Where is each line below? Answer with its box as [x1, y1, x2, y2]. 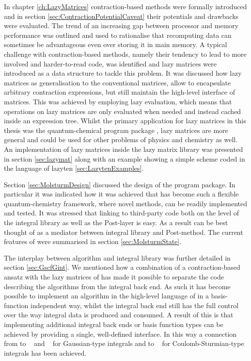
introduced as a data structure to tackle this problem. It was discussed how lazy [4, 68, 242, 78]
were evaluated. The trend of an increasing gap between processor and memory [4, 20, 239, 31]
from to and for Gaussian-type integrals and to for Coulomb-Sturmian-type [4, 338, 244, 348]
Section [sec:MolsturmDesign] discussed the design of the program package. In [4, 179, 235, 189]
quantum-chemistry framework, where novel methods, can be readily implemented [4, 198, 247, 208]
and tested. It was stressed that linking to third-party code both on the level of [4, 208, 239, 218]
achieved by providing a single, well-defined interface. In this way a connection [4, 328, 237, 339]
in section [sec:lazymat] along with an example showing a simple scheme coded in [4, 153, 245, 164]
